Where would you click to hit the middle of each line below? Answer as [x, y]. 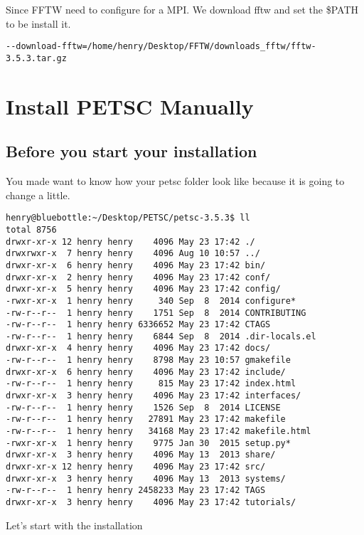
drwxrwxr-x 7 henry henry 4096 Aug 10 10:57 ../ [133, 254]
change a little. [38, 195]
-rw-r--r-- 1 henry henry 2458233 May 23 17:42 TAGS [136, 491]
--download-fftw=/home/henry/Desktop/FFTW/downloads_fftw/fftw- [161, 47]
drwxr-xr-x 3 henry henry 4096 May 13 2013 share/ [141, 455]
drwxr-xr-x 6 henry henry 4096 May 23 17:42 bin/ [136, 265]
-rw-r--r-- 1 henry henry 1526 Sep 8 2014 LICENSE [143, 407]
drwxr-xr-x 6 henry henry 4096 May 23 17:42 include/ [146, 372]
